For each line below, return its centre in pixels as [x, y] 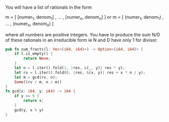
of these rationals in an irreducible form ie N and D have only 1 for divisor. [81, 40]
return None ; [37, 58]
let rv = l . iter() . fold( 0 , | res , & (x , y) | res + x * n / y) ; [80, 73]
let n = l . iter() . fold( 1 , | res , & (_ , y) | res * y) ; [70, 68]
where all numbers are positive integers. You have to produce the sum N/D [83, 34]
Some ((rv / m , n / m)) [38, 82]
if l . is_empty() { [34, 54]
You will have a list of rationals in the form [49, 7]
